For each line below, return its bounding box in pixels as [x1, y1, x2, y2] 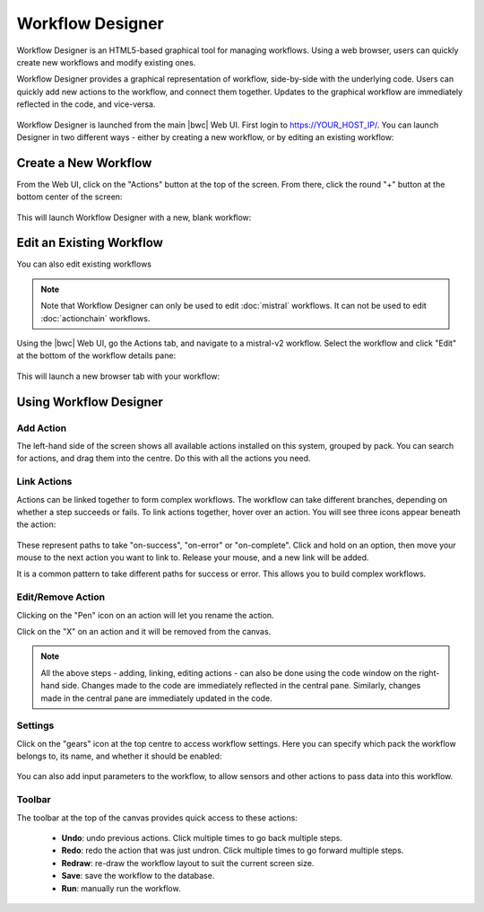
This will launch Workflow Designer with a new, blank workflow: [16, 212, 252, 223]
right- [418, 667, 440, 678]
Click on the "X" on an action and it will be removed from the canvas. [16, 627, 272, 636]
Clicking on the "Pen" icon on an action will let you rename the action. [16, 609, 274, 620]
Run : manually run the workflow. [61, 882, 181, 893]
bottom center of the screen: [16, 191, 123, 202]
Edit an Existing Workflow [16, 235, 163, 250]
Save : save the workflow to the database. [61, 871, 215, 881]
